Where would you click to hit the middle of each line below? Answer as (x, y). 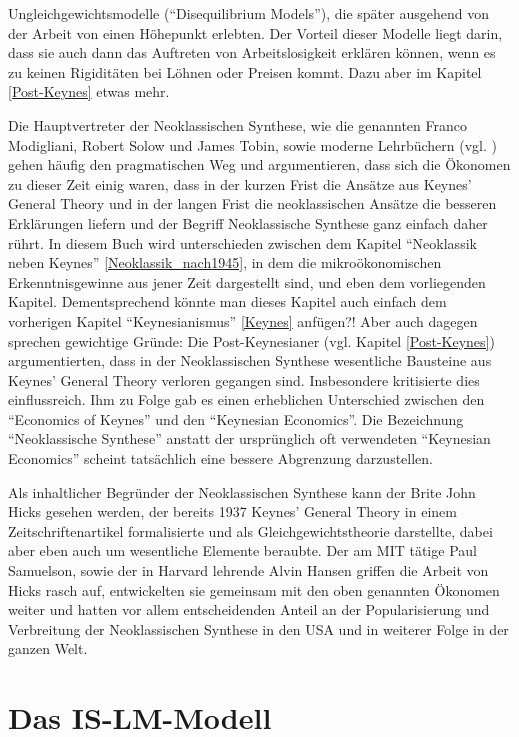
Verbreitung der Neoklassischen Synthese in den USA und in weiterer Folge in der (258, 628)
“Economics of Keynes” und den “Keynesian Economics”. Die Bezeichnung (236, 418)
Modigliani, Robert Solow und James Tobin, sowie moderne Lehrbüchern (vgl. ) (252, 144)
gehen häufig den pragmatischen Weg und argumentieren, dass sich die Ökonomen (259, 164)
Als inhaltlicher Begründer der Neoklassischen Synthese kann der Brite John (242, 491)
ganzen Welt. (48, 648)
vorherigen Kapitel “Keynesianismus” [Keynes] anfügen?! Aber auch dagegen (243, 320)
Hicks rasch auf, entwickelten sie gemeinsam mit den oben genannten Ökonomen (254, 589)
